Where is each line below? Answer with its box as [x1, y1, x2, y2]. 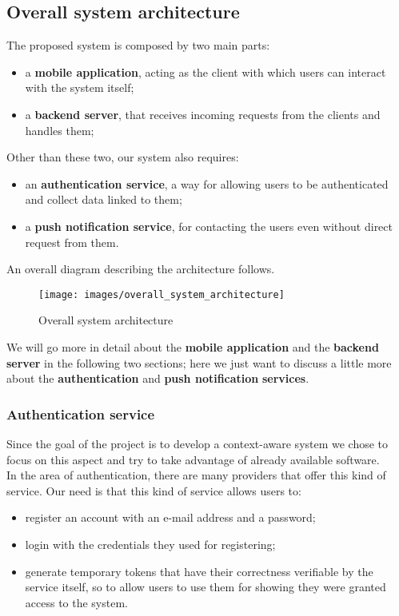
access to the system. [25, 594, 128, 610]
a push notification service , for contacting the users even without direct [25, 217, 393, 234]
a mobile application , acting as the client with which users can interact [25, 63, 386, 80]
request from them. [25, 233, 119, 250]
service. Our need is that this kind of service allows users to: [6, 482, 301, 499]
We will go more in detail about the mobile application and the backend [6, 338, 379, 355]
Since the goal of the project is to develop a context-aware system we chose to [6, 435, 389, 451]
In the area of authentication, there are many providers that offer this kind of [6, 467, 386, 483]
